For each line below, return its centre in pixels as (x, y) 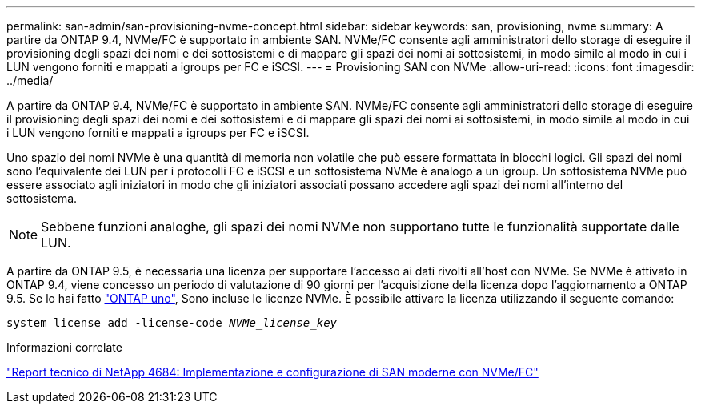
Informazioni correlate (64, 347)
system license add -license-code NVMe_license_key (172, 323)
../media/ (30, 80)
